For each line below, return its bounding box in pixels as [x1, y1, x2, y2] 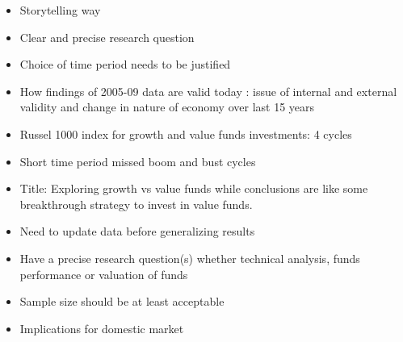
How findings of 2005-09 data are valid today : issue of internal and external [19, 82, 397, 99]
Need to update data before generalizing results [19, 223, 255, 240]
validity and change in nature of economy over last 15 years [19, 98, 315, 115]
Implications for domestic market [19, 319, 184, 336]
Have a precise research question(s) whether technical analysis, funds [19, 249, 360, 266]
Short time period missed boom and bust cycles [19, 152, 256, 169]
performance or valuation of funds [19, 265, 188, 282]
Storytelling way [19, 2, 101, 18]
